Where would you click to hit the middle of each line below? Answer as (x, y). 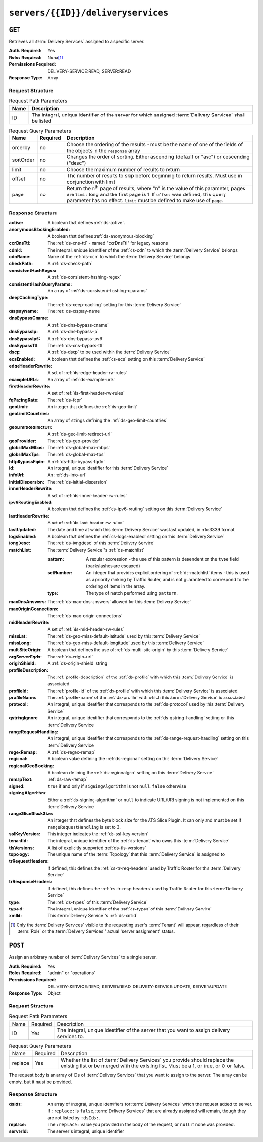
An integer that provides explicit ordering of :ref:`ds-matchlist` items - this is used (168, 572)
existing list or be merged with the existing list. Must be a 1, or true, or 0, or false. (153, 1066)
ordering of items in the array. (116, 586)
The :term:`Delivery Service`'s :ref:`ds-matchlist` (96, 550)
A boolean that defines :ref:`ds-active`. (86, 222)
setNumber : (60, 572)
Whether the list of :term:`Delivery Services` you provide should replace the (148, 1060)
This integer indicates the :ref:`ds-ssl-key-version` (98, 834)
